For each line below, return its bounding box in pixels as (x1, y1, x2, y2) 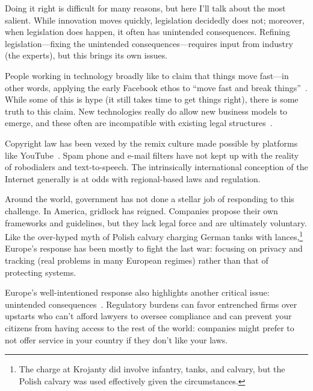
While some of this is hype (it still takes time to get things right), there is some (5, 93, 299, 106)
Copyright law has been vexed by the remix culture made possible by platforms (5, 136, 298, 149)
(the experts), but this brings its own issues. (5, 49, 168, 62)
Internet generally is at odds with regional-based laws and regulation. (5, 172, 261, 185)
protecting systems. (5, 265, 76, 278)
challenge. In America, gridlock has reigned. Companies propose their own (5, 204, 278, 217)
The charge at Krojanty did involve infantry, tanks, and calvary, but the (19, 363, 285, 375)
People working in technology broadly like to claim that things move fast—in (5, 69, 289, 81)
